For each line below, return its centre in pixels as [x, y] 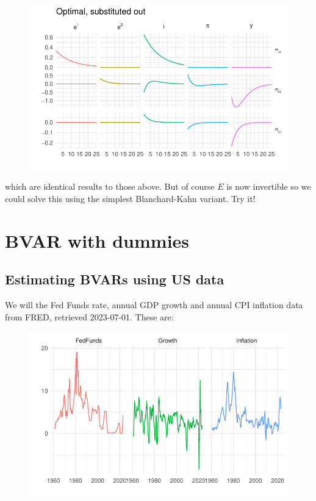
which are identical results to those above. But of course [110, 186]
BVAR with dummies [97, 240]
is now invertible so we [269, 186]
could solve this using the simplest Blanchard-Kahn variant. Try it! [130, 198]
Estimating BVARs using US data [115, 279]
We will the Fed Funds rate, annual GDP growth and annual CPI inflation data [154, 305]
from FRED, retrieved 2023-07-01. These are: [89, 316]
